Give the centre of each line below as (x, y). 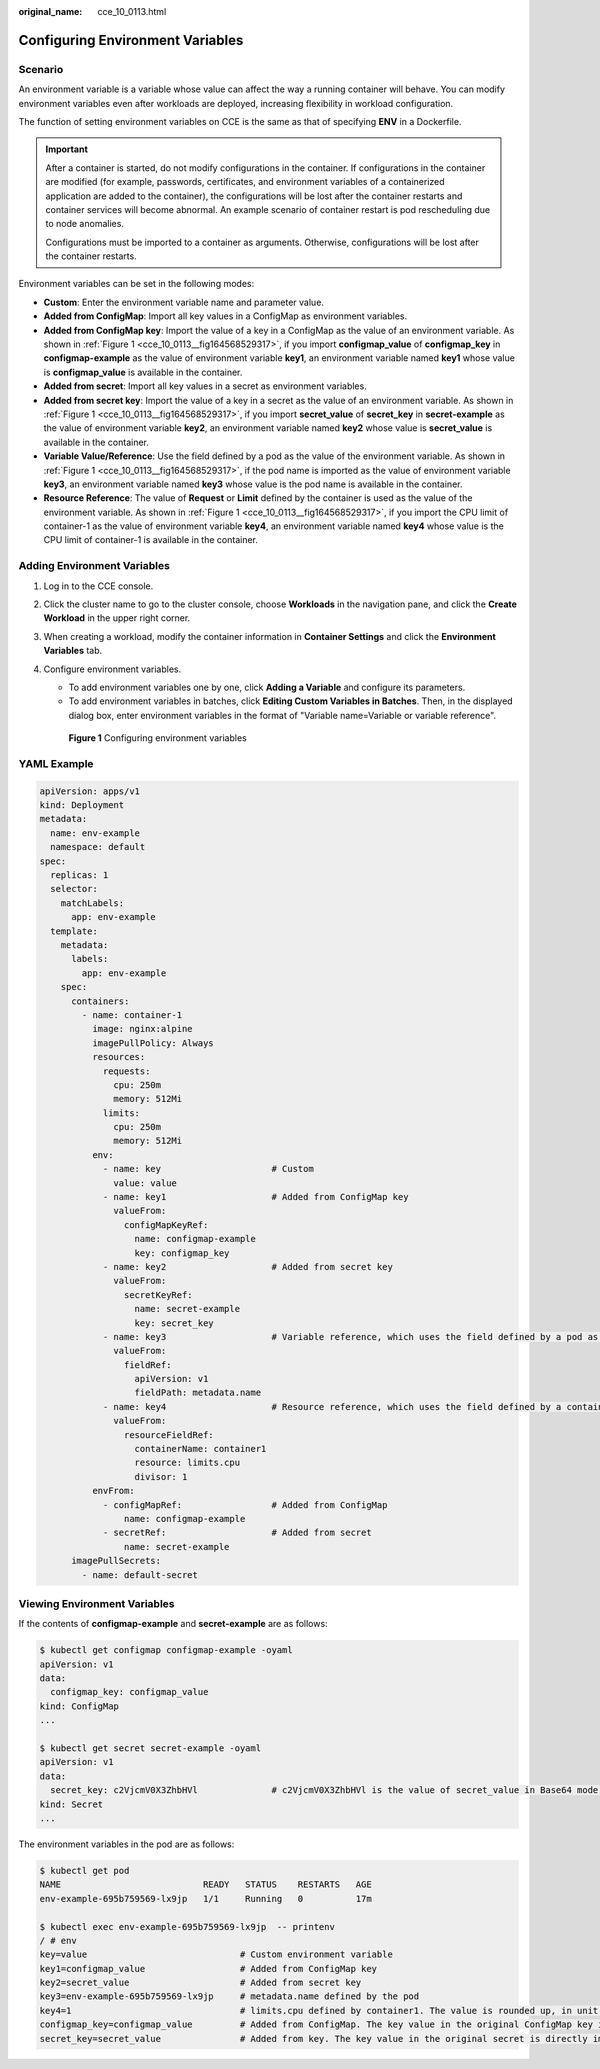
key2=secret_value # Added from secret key (200, 1983)
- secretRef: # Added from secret (237, 1533)
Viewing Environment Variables (96, 1603)
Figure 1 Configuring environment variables (157, 738)
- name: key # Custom (208, 1169)
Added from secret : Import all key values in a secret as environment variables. (205, 386)
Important (67, 149)
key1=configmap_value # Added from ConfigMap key (208, 1968)
